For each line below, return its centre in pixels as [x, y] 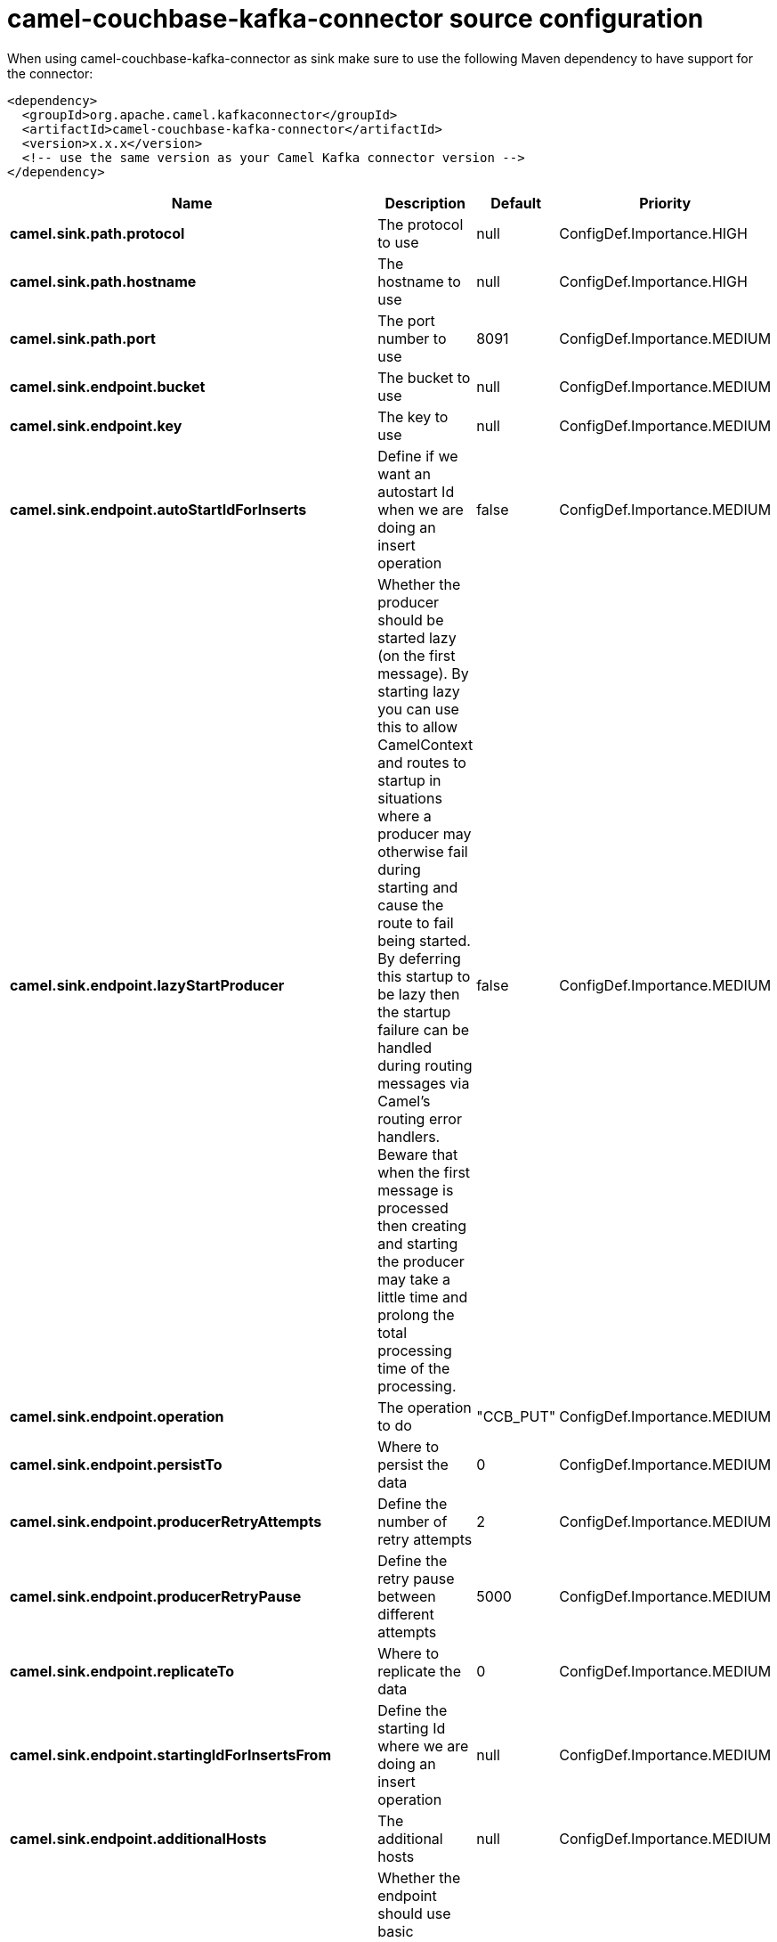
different [406, 1614]
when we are [421, 509]
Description [425, 203]
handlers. [409, 1136]
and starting [418, 1243]
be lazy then [419, 994]
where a [405, 816]
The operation [425, 1407]
